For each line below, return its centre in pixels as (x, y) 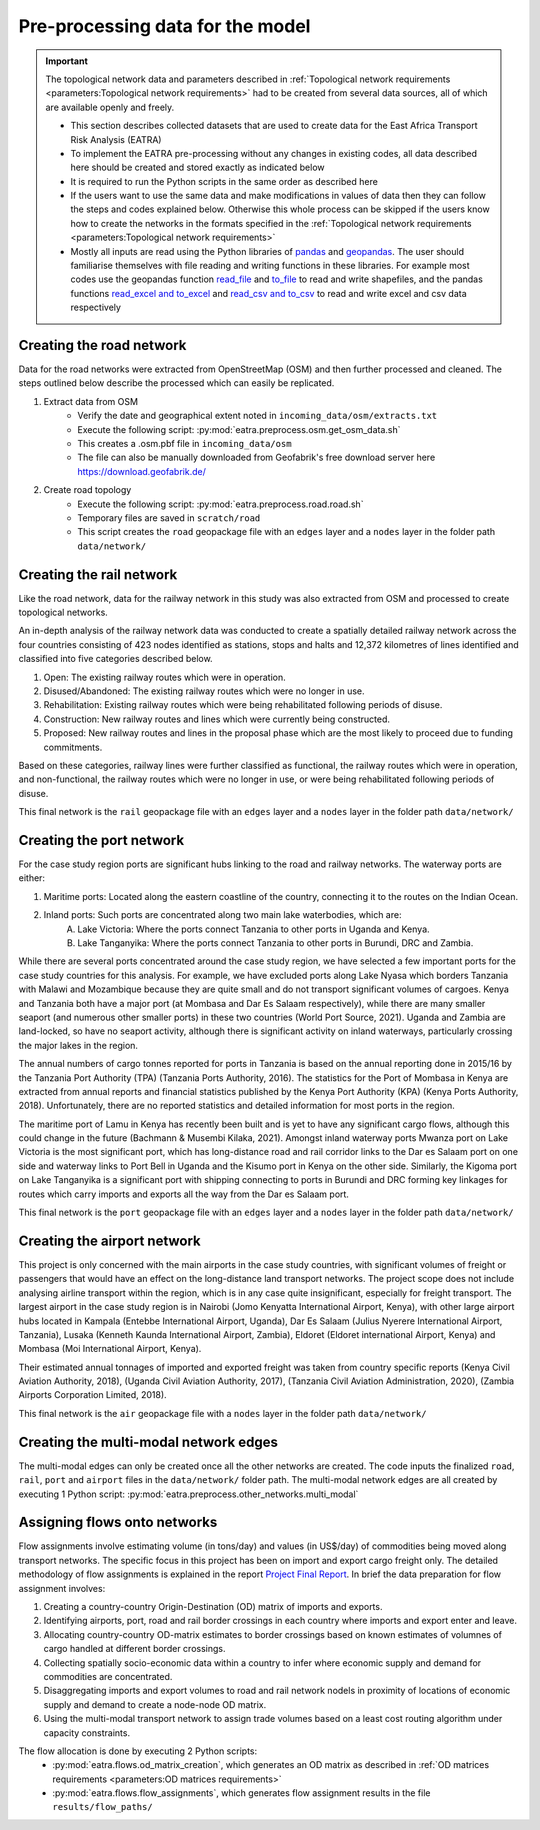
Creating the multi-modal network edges (148, 1441)
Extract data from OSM (91, 401)
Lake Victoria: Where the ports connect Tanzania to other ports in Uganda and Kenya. (253, 929)
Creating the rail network (98, 574)
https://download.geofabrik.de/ (142, 471)
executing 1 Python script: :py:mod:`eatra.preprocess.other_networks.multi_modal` (188, 1494)
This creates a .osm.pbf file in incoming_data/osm (184, 444)
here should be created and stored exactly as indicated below (197, 167)
